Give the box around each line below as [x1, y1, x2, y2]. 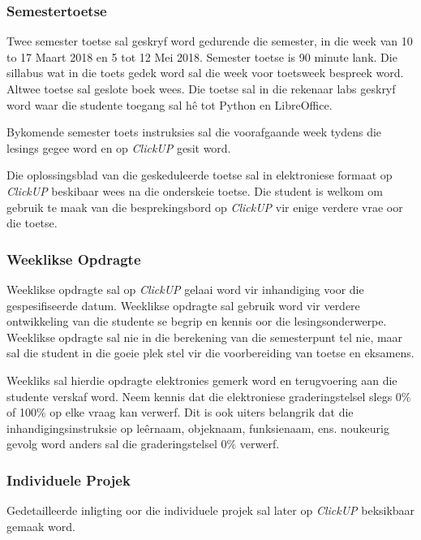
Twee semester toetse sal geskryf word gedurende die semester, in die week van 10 [6, 32, 413, 50]
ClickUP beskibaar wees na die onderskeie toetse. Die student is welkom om [6, 182, 383, 199]
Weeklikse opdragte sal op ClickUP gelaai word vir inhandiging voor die [6, 280, 364, 297]
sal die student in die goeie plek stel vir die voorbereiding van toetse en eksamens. [6, 344, 415, 361]
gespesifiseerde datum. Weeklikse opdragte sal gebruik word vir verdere [6, 296, 360, 313]
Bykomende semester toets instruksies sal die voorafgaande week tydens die [6, 123, 382, 140]
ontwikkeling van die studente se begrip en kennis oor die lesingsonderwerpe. [6, 313, 387, 330]
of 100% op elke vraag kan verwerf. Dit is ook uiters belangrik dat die [6, 404, 354, 421]
